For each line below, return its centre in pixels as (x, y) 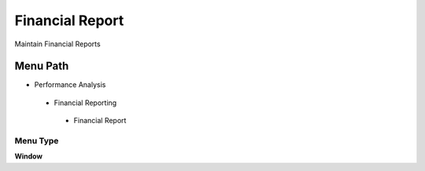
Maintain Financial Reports (58, 44)
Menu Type (37, 141)
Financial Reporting (85, 103)
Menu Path (42, 66)
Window (29, 156)
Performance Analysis (70, 85)
